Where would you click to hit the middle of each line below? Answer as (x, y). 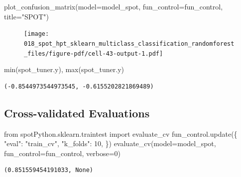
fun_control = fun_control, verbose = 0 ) (62, 153)
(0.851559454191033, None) (49, 170)
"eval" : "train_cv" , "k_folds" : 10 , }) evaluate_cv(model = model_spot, (110, 143)
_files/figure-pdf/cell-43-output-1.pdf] (94, 53)
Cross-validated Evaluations (77, 113)
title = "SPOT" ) (27, 16)
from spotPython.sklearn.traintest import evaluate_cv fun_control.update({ (121, 133)
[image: (37, 34)
